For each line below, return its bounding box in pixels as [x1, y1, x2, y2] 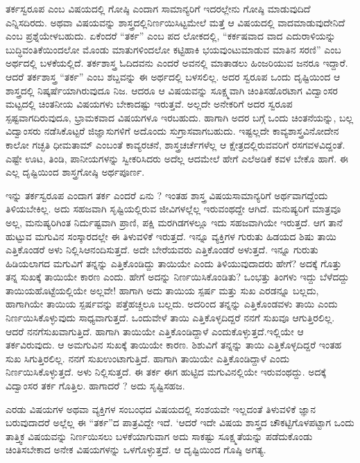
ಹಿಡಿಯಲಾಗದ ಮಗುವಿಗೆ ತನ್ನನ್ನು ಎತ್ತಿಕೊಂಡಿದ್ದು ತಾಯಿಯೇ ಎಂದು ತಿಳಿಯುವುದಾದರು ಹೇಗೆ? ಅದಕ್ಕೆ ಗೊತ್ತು [6, 255, 342, 270]
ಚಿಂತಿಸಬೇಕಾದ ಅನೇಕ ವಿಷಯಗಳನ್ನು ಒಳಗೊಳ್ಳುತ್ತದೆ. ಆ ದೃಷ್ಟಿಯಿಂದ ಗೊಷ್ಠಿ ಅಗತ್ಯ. [6, 442, 266, 457]
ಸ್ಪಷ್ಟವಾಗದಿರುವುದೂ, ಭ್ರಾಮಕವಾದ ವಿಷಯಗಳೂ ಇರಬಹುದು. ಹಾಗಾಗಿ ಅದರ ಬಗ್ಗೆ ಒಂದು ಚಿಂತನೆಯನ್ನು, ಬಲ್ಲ [6, 110, 354, 124]
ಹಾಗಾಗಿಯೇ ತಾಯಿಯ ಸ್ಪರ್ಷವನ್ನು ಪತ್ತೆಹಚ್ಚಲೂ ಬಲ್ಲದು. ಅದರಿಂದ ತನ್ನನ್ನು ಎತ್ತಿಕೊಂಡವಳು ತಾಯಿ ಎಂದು [6, 296, 338, 311]
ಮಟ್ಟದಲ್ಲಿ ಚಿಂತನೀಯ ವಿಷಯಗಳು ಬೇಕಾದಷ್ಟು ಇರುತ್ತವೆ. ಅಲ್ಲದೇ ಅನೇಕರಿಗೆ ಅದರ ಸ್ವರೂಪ [6, 96, 293, 111]
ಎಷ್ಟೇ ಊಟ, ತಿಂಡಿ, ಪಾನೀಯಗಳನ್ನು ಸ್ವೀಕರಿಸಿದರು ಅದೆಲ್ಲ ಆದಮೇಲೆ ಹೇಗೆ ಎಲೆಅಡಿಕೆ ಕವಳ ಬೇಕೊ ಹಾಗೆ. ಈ [6, 151, 348, 165]
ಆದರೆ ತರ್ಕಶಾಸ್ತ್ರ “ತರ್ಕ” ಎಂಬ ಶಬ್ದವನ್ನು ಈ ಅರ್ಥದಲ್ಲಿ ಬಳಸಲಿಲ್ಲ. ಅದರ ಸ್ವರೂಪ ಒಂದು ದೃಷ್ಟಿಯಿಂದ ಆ [6, 69, 341, 83]
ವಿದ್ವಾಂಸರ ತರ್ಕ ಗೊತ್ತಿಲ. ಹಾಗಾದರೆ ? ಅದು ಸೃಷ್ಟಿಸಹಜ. [6, 378, 185, 393]
